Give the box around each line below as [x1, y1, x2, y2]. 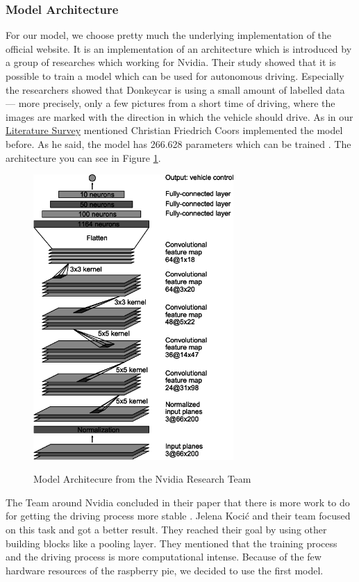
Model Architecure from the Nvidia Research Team [33, 472, 251, 486]
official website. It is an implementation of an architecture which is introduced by [6, 41, 352, 56]
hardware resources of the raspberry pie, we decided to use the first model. [6, 563, 324, 577]
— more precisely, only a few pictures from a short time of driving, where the [6, 96, 335, 110]
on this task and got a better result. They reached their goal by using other [6, 522, 327, 536]
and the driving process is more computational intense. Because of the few [6, 549, 322, 564]
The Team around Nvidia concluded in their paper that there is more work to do [6, 494, 350, 509]
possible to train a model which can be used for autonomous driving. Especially [6, 69, 344, 83]
